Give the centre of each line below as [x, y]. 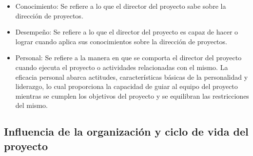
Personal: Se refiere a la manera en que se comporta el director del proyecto [128, 58]
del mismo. [31, 105]
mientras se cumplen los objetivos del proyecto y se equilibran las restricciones [132, 95]
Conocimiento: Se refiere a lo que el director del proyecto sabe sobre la [121, 6]
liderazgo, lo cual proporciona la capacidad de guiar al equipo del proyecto [126, 86]
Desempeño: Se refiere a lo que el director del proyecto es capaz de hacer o [127, 32]
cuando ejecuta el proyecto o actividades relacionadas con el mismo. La [122, 67]
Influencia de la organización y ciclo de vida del [126, 131]
